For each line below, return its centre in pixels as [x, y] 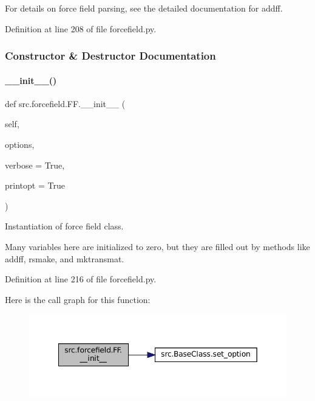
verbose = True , [35, 165]
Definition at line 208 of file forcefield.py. [81, 28]
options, [20, 145]
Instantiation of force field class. [64, 226]
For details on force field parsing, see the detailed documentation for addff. [144, 8]
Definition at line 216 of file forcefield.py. [81, 279]
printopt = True [35, 185]
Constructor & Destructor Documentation [110, 56]
